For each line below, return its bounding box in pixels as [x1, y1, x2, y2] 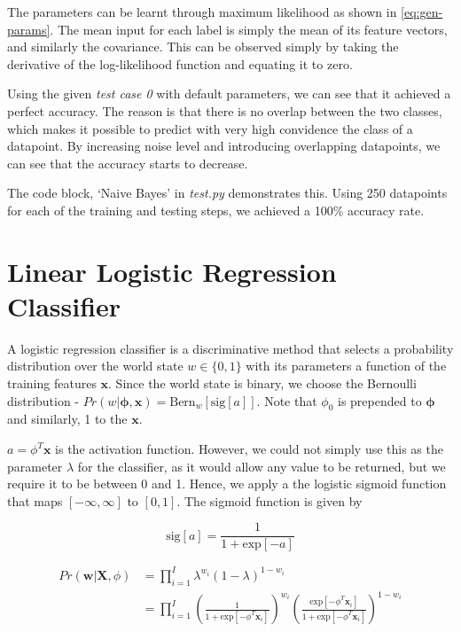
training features [7, 374, 97, 393]
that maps [7, 491, 63, 510]
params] [7, 20, 51, 38]
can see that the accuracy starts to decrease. [7, 153, 248, 172]
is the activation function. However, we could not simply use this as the [55, 440, 443, 458]
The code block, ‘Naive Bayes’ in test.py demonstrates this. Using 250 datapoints [7, 183, 448, 202]
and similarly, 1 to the [7, 410, 128, 428]
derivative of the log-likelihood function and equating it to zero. [7, 54, 353, 73]
